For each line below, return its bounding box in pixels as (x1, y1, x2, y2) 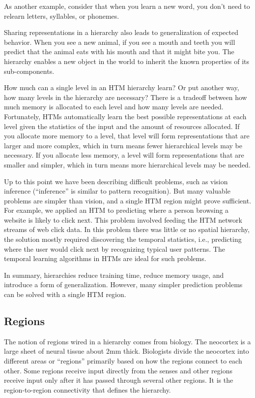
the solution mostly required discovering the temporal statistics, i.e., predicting (4, 234, 242, 244)
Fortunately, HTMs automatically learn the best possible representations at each (4, 111, 247, 121)
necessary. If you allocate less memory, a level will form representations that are (4, 150, 244, 160)
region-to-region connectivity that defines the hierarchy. (4, 384, 171, 395)
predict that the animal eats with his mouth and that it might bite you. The (4, 46, 234, 57)
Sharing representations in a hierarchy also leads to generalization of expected (4, 27, 238, 37)
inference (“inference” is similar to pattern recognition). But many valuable (4, 186, 230, 196)
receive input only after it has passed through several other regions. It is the (4, 375, 233, 385)
